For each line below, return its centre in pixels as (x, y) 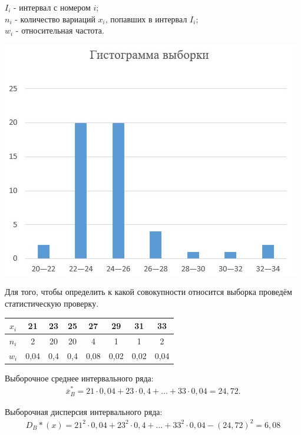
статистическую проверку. (52, 303)
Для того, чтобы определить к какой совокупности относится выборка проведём (148, 292)
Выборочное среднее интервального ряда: (79, 378)
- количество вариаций (55, 19)
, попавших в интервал (146, 19)
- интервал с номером (52, 7)
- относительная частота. (60, 30)
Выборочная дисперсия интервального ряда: (84, 411)
